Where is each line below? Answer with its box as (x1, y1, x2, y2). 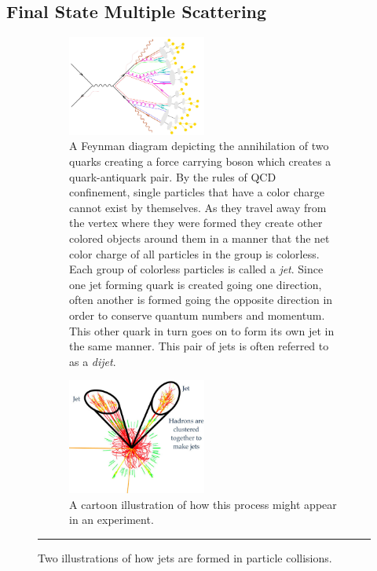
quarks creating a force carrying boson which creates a (69, 153, 331, 170)
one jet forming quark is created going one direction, (69, 276, 322, 292)
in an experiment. (69, 511, 154, 528)
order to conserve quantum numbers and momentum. (69, 306, 325, 323)
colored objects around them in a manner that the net (69, 229, 330, 246)
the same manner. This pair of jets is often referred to (69, 338, 329, 354)
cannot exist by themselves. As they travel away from (69, 199, 327, 215)
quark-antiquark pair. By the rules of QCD (69, 168, 276, 185)
